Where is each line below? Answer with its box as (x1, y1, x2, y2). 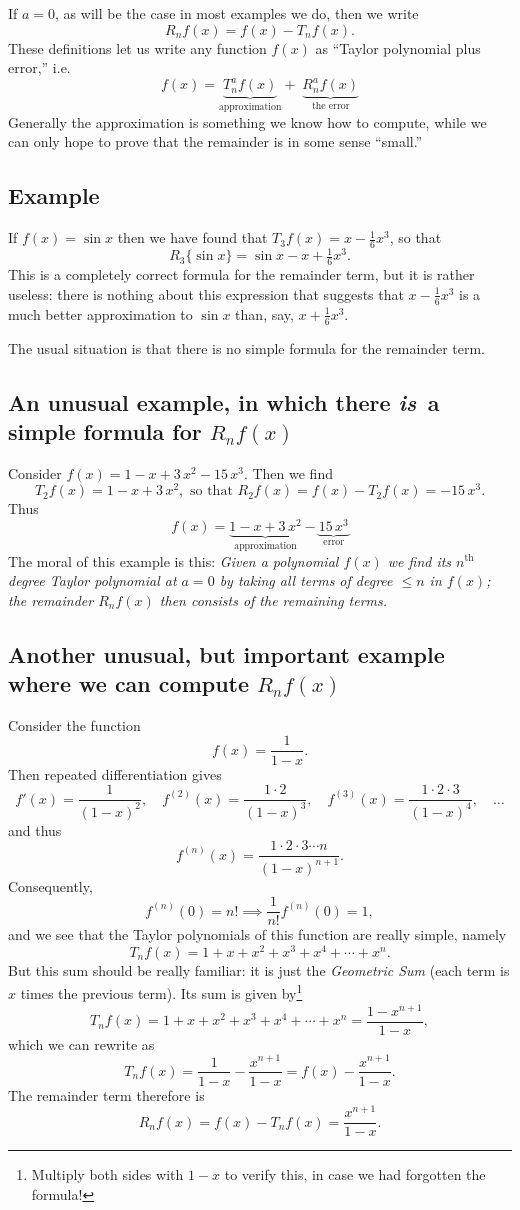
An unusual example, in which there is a (8, 386, 440, 417)
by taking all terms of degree (219, 570, 393, 591)
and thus (8, 819, 62, 840)
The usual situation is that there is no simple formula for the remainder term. (8, 337, 486, 358)
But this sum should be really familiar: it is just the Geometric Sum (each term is (8, 959, 510, 980)
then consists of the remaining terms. (159, 589, 388, 610)
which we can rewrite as (8, 1033, 155, 1054)
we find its (387, 550, 452, 571)
